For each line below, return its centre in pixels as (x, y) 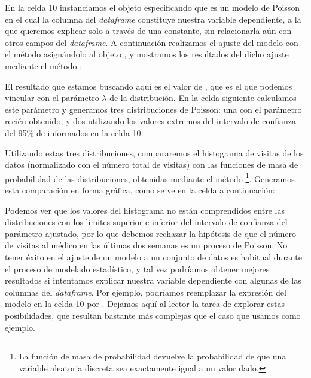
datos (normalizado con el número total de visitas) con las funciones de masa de (152, 165)
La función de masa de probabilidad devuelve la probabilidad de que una (153, 356)
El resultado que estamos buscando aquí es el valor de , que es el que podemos (149, 86)
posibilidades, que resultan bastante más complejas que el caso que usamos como (153, 315)
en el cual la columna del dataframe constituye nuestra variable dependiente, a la (153, 19)
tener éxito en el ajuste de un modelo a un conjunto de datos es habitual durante (153, 256)
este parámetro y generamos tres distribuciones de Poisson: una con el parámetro (153, 109)
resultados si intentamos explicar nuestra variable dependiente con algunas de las (153, 280)
